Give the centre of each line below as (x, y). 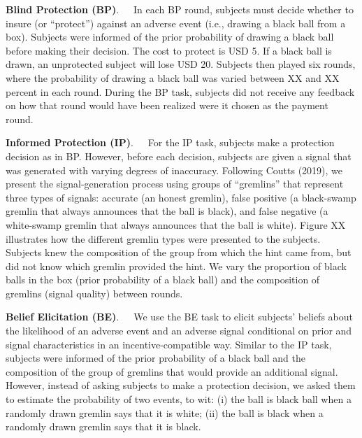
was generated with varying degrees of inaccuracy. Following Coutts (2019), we (174, 170)
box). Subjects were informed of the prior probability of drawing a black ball (170, 37)
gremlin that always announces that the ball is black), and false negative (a (167, 211)
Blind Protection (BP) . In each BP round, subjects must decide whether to (180, 9)
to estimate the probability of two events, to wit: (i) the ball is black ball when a (179, 399)
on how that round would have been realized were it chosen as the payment (167, 105)
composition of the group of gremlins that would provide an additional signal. (172, 371)
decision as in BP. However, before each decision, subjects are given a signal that (179, 156)
